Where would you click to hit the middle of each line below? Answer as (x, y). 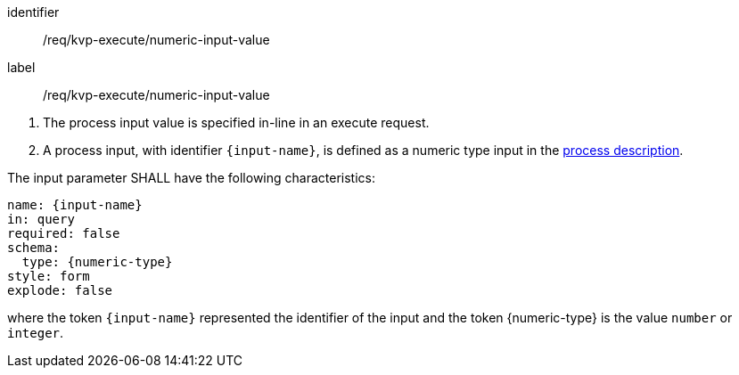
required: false (64, 233)
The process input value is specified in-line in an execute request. (236, 122)
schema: (34, 248)
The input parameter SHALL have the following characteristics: (191, 178)
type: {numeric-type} (97, 262)
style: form (49, 276)
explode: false (60, 290)
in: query (41, 219)
